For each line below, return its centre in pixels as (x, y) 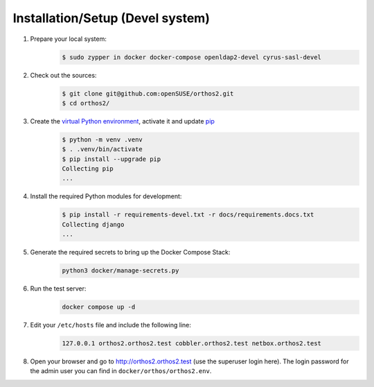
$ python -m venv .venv (103, 139)
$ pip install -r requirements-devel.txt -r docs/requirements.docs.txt (188, 215)
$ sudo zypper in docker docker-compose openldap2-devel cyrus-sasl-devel (192, 57)
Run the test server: (58, 289)
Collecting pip (88, 169)
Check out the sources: (63, 75)
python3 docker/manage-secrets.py (121, 271)
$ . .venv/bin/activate (103, 149)
